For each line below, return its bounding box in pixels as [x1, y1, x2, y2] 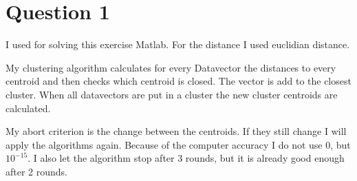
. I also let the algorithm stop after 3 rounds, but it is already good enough [28, 151, 345, 165]
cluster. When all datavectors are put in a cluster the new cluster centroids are [6, 87, 338, 101]
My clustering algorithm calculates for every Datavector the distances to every [6, 60, 336, 74]
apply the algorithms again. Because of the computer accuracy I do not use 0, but [6, 137, 351, 151]
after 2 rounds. [6, 164, 68, 178]
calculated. [6, 100, 51, 115]
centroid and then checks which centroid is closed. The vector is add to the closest [6, 74, 351, 88]
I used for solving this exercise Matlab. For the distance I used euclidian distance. [6, 37, 350, 52]
